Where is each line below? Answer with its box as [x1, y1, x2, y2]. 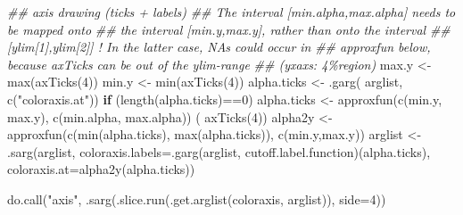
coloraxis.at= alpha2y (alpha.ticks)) [7, 160, 195, 178]
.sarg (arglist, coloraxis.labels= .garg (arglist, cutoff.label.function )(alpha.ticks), [7, 142, 431, 161]
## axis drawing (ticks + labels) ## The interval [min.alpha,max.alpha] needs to [7, 3, 456, 21]
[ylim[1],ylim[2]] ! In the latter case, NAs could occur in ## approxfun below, [7, 37, 431, 56]
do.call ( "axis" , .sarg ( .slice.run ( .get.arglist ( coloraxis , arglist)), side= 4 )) [7, 189, 386, 208]
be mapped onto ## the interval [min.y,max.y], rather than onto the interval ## [7, 20, 451, 38]
